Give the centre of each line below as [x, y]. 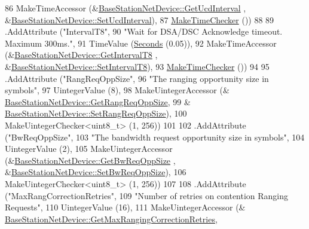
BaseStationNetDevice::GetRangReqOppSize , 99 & [98, 101]
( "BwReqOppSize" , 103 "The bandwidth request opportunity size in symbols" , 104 [155, 137]
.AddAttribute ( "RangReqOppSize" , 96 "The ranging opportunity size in [137, 78]
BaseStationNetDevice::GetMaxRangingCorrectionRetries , [111, 219]
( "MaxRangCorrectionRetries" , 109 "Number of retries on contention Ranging [147, 195]
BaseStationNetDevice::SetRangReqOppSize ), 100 [96, 113]
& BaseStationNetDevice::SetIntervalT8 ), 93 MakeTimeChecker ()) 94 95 [137, 66]
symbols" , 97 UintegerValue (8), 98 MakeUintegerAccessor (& [117, 90]
